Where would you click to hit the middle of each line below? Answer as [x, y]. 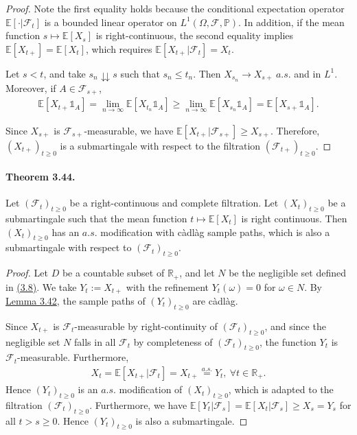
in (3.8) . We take [41, 286]
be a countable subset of [113, 273]
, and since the [295, 326]
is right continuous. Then [294, 218]
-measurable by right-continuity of [146, 326]
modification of [151, 389]
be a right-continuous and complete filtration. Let [174, 203]
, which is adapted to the [281, 389]
